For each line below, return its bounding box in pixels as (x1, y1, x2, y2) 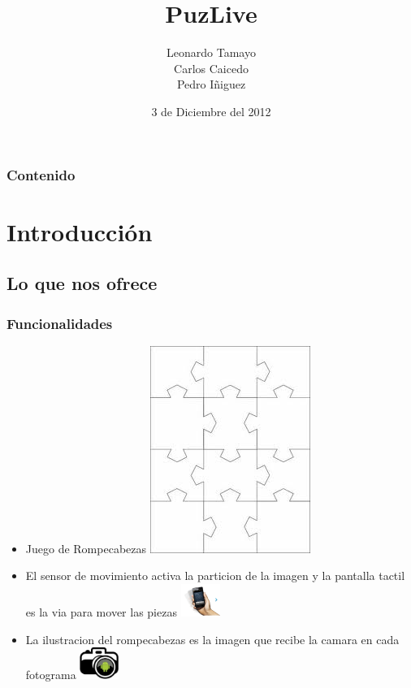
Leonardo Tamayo (167, 44, 256, 61)
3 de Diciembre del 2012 (151, 102, 271, 119)
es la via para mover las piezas (25, 603, 177, 620)
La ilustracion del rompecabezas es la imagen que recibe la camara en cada (25, 630, 400, 647)
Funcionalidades (6, 313, 113, 333)
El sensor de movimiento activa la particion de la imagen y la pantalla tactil (25, 567, 405, 584)
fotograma (25, 666, 76, 683)
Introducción (6, 214, 153, 248)
